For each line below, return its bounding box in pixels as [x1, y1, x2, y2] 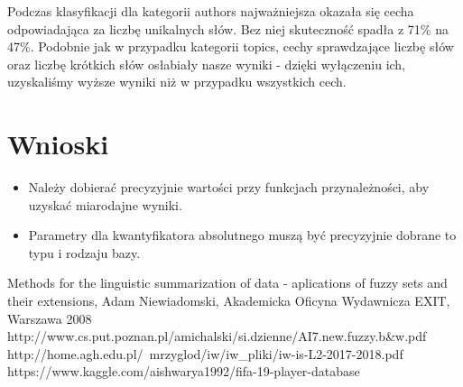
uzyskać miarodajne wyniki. [28, 195, 182, 214]
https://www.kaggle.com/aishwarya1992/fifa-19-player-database [7, 362, 360, 381]
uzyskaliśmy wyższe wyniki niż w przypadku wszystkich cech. [7, 72, 347, 91]
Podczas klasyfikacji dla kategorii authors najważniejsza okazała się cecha [7, 2, 414, 20]
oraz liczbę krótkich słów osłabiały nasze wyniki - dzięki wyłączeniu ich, [7, 54, 406, 73]
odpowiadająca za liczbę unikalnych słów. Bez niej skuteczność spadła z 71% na [7, 19, 449, 38]
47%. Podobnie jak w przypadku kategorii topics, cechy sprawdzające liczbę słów [7, 37, 454, 56]
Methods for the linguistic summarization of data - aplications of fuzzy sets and [7, 273, 448, 292]
